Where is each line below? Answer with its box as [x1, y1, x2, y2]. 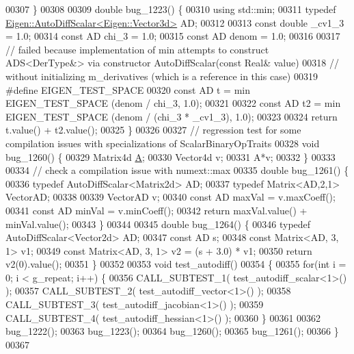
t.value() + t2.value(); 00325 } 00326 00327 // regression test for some [5, 123, 301, 137]
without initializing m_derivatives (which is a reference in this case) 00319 [5, 68, 318, 83]
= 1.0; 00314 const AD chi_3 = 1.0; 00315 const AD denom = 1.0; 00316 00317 [5, 29, 340, 43]
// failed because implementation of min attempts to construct [5, 42, 269, 56]
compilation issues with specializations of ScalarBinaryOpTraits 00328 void [5, 136, 320, 150]
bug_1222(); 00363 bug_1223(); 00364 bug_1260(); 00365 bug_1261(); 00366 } [5, 324, 339, 338]
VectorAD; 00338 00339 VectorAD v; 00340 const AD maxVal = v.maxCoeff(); [5, 190, 336, 204]
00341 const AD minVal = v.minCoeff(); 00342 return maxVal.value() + [5, 203, 308, 217]
